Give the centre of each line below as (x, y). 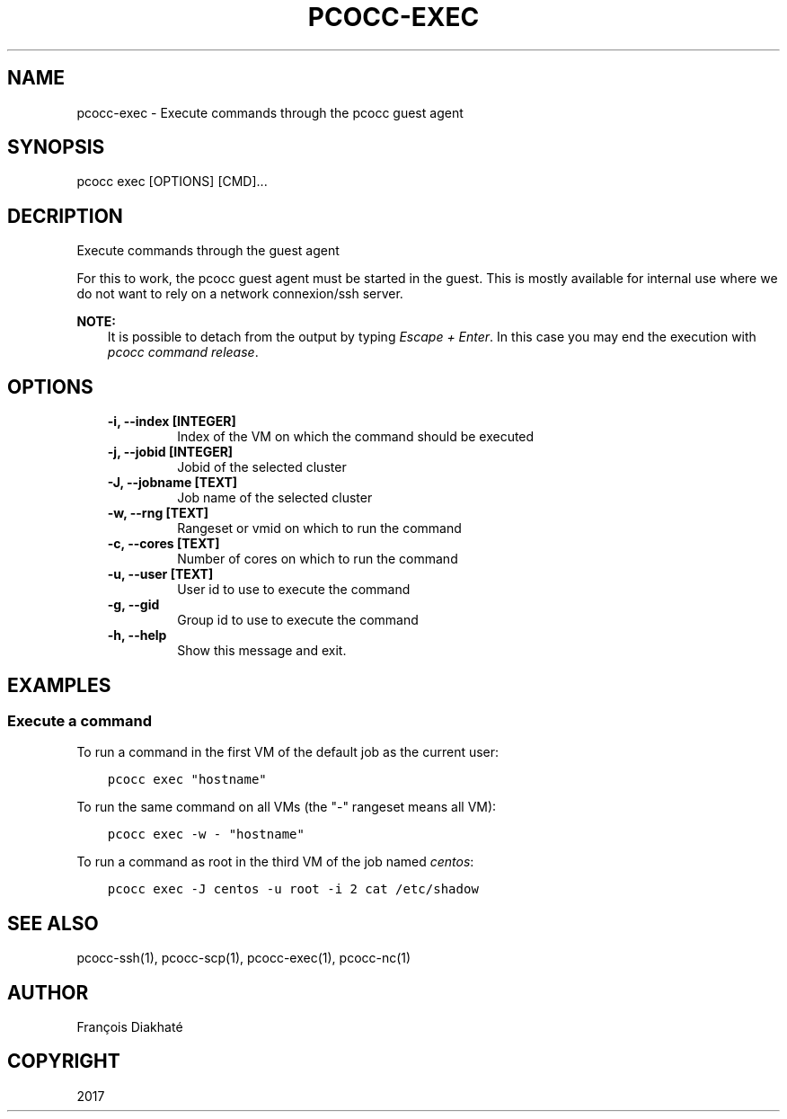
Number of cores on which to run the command (318, 559)
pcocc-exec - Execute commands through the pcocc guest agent (270, 112)
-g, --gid (133, 605)
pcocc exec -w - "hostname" (206, 835)
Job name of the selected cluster (275, 498)
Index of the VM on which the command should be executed (356, 437)
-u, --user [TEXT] (160, 574)
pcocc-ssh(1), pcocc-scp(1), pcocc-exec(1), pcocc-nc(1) (244, 958)
